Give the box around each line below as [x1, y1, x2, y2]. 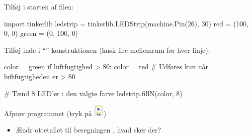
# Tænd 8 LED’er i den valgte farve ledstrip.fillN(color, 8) [4, 88, 183, 98]
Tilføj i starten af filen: [4, 1, 74, 11]
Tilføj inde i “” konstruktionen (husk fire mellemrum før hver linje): [4, 44, 210, 55]
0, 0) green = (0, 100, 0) [4, 28, 78, 38]
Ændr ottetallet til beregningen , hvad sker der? [15, 125, 161, 135]
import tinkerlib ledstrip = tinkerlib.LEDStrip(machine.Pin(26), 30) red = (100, [4, 18, 249, 28]
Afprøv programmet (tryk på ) [4, 108, 106, 118]
